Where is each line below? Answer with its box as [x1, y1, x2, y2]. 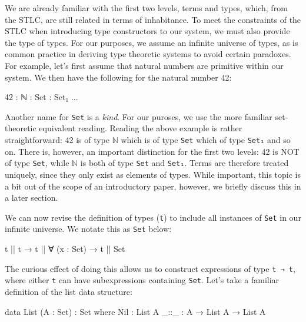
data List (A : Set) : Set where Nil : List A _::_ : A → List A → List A [5, 305, 266, 317]
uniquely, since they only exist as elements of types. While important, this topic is [5, 168, 301, 180]
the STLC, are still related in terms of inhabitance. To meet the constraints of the [5, 13, 301, 25]
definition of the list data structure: [5, 285, 132, 297]
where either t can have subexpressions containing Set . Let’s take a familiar [5, 274, 280, 286]
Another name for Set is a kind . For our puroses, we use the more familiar [5, 110, 272, 122]
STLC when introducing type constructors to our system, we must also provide [5, 25, 290, 37]
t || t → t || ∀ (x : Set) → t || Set [5, 243, 125, 254]
